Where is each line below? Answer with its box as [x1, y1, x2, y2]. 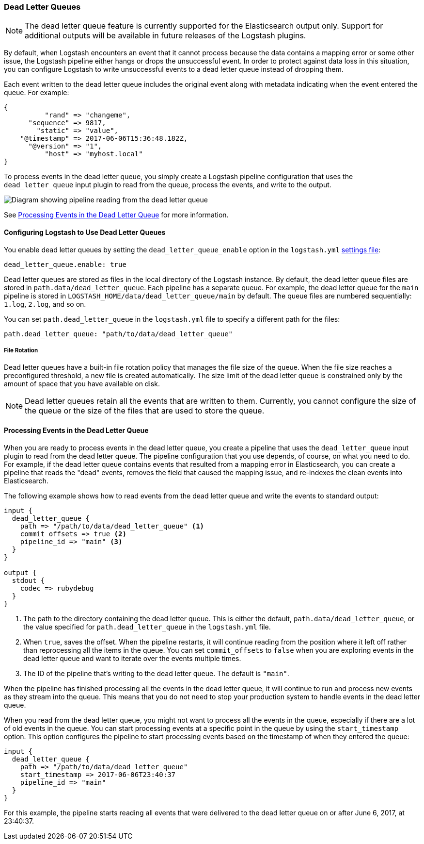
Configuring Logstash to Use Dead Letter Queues [4, 228, 166, 236]
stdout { [12, 576, 45, 584]
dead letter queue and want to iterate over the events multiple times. [23, 654, 241, 662]
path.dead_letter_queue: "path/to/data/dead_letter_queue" [4, 330, 233, 338]
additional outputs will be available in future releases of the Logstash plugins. [25, 31, 306, 41]
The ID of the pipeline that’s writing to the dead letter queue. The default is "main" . [23, 669, 289, 678]
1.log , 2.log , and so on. [4, 299, 86, 308]
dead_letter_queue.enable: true [4, 260, 126, 268]
